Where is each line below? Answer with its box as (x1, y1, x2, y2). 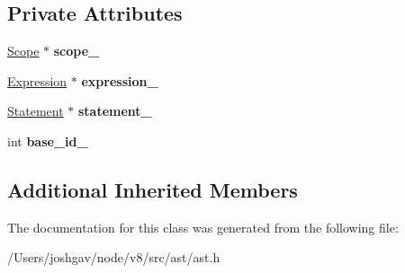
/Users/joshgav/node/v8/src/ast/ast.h (7, 248, 220, 267)
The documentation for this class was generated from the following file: (7, 217, 399, 236)
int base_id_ (7, 131, 88, 150)
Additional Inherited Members (7, 175, 298, 203)
